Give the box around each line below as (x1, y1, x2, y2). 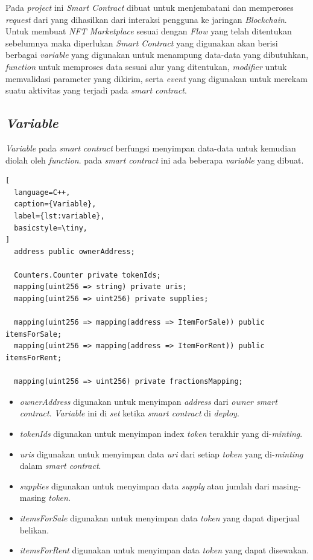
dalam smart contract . (19, 459, 101, 472)
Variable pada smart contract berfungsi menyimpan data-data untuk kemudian (5, 141, 296, 154)
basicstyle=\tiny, (14, 223, 88, 232)
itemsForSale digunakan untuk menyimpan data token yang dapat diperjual (19, 511, 300, 524)
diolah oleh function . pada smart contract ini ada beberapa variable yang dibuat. (5, 153, 304, 166)
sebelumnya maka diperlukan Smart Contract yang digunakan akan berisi (5, 36, 278, 49)
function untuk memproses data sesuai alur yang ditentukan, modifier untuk (5, 60, 287, 72)
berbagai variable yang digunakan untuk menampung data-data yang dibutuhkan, (5, 48, 309, 61)
